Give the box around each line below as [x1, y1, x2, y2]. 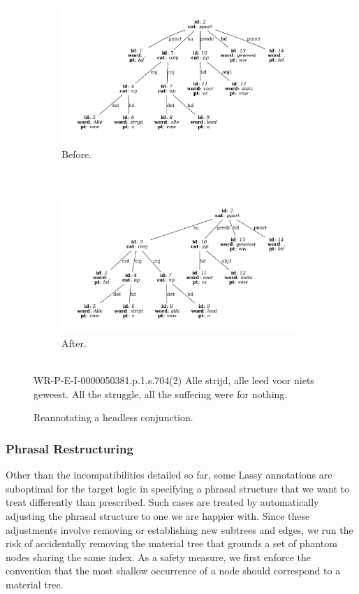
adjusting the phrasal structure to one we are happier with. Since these [6, 508, 310, 523]
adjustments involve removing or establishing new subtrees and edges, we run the [6, 522, 353, 537]
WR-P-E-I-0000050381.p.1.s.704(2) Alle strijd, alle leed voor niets [34, 373, 314, 388]
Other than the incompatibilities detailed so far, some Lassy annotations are [6, 467, 332, 482]
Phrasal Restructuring [6, 439, 133, 457]
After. [61, 335, 87, 350]
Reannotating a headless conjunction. [34, 410, 193, 425]
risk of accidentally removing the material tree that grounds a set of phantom [6, 536, 337, 551]
